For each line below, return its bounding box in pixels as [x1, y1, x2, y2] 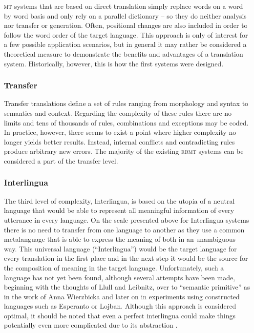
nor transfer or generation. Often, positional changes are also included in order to [4, 20, 248, 30]
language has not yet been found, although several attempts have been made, [4, 272, 235, 282]
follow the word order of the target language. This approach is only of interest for [4, 29, 248, 40]
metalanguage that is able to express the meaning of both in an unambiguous [4, 234, 236, 244]
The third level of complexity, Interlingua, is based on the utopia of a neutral [4, 195, 235, 206]
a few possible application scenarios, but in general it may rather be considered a [4, 39, 247, 49]
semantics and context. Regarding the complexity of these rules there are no [4, 107, 232, 118]
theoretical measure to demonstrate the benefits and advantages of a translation [4, 48, 243, 59]
